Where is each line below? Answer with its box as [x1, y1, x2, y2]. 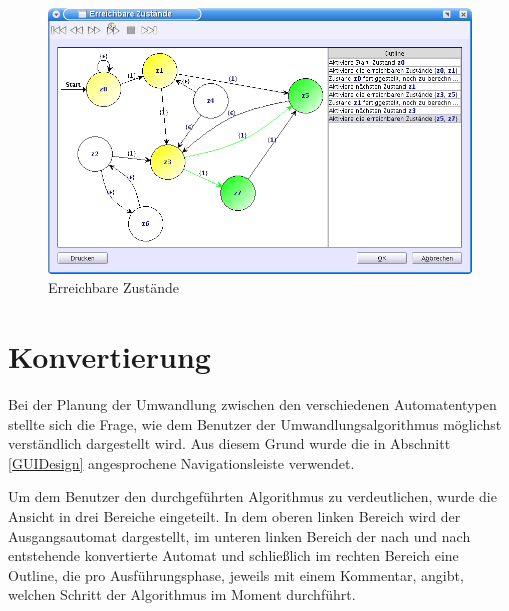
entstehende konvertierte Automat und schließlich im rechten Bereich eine [8, 545, 459, 566]
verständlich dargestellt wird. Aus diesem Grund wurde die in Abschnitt [8, 433, 451, 454]
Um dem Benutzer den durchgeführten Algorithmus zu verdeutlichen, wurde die [8, 486, 497, 507]
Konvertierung [8, 336, 211, 376]
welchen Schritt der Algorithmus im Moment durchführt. [8, 584, 356, 605]
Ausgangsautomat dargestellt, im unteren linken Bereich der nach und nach [8, 525, 471, 546]
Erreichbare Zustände [48, 277, 180, 298]
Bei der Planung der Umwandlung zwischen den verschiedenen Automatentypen [8, 393, 497, 414]
